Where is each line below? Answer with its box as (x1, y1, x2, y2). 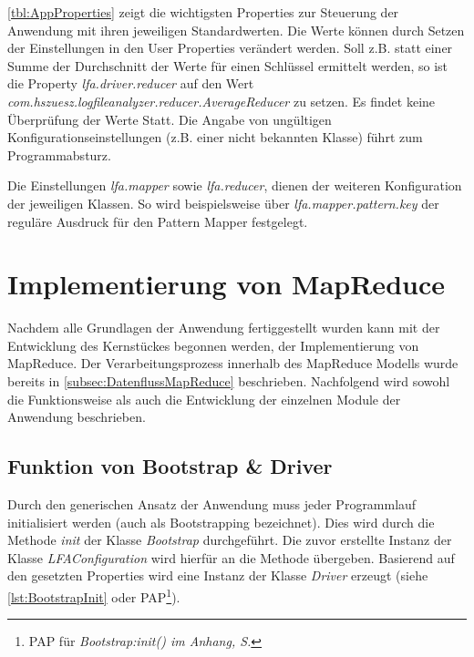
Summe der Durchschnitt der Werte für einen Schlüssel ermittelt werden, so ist (7, 56, 448, 75)
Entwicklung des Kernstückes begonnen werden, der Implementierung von (7, 335, 419, 354)
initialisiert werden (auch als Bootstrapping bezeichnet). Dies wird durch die (7, 512, 435, 531)
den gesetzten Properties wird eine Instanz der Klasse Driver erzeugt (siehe (7, 566, 428, 585)
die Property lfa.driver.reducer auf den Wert (7, 74, 254, 93)
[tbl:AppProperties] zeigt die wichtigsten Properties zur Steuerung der (7, 3, 399, 21)
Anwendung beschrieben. (7, 407, 146, 426)
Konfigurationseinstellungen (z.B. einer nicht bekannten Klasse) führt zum (7, 128, 423, 147)
